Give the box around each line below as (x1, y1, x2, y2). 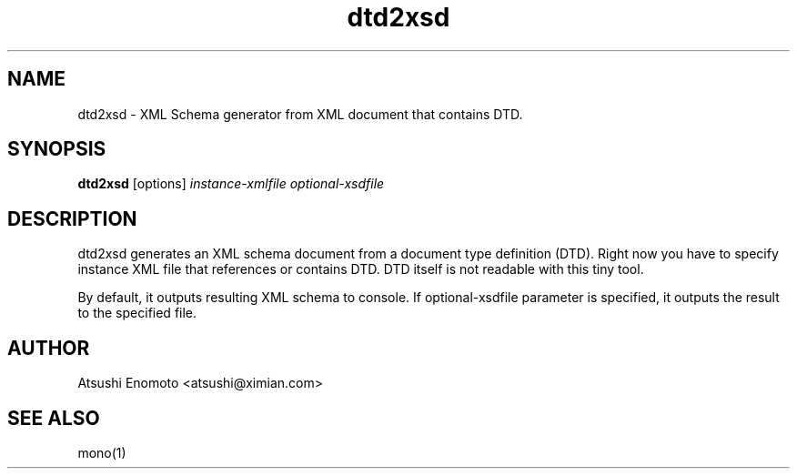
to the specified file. (77, 305, 197, 321)
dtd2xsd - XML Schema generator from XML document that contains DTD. (77, 106, 523, 122)
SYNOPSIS (7, 137, 106, 161)
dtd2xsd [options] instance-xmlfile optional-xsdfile (77, 176, 385, 192)
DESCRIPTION (7, 207, 137, 230)
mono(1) (77, 444, 126, 461)
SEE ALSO (7, 406, 100, 430)
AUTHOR (7, 336, 90, 360)
